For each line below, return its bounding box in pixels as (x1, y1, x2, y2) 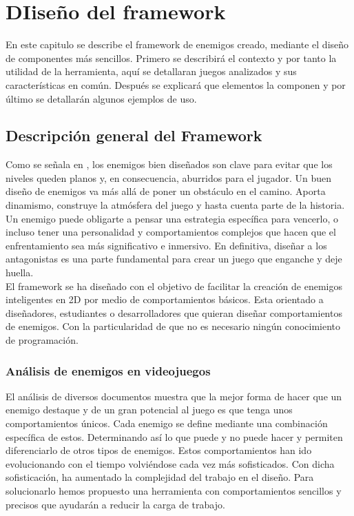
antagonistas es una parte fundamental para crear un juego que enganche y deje (6, 251, 342, 266)
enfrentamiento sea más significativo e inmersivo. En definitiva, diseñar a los (6, 238, 327, 252)
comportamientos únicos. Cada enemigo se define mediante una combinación (6, 416, 328, 431)
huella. (6, 265, 34, 280)
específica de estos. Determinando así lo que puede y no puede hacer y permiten (6, 429, 343, 444)
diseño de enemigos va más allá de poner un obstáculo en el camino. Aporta (6, 184, 326, 198)
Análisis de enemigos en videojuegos (6, 362, 211, 379)
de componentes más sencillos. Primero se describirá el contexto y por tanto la (6, 50, 337, 65)
